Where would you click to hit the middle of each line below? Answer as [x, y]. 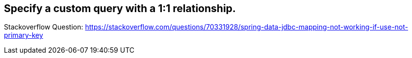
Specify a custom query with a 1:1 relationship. [120, 8]
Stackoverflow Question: [44, 27]
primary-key [24, 35]
